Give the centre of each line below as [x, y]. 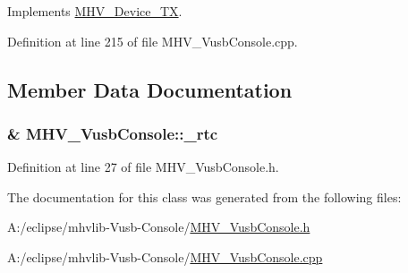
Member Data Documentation [150, 89]
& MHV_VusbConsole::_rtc [113, 133]
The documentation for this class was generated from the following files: [204, 196]
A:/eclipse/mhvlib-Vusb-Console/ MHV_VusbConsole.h [159, 227]
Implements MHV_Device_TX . [95, 11]
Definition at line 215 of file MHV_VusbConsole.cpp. [153, 41]
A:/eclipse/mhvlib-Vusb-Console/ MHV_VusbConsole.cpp [165, 256]
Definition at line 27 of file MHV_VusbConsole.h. [143, 167]
